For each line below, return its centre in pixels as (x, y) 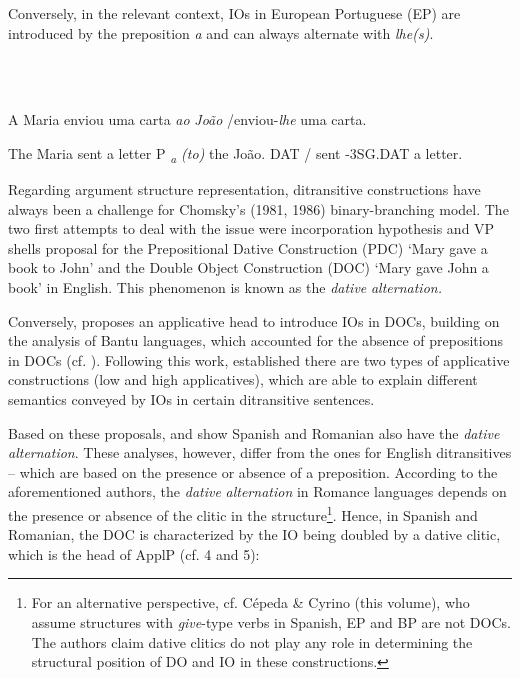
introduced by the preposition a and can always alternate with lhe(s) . (221, 32)
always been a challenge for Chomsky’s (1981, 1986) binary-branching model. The (258, 208)
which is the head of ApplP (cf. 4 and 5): (134, 553)
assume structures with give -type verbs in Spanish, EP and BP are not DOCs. (271, 622)
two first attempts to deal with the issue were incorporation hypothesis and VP (251, 228)
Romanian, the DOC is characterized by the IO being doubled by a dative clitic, (254, 534)
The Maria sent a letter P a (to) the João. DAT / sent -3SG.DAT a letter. (235, 154)
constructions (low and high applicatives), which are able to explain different (243, 379)
